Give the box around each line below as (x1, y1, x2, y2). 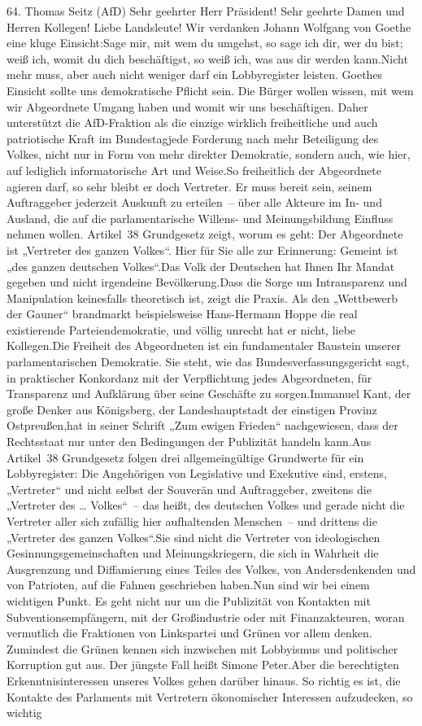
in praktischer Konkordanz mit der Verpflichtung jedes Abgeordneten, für (7, 369, 372, 386)
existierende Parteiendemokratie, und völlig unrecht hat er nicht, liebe (7, 321, 356, 338)
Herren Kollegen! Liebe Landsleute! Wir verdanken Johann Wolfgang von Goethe (7, 18, 411, 35)
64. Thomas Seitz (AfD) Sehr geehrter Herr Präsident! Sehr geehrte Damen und (7, 2, 405, 19)
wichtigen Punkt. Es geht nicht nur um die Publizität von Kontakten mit (7, 592, 371, 609)
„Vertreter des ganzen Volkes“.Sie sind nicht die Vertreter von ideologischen (7, 528, 381, 545)
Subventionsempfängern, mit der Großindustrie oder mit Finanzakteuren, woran (7, 608, 405, 625)
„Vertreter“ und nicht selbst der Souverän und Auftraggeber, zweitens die (7, 480, 372, 497)
